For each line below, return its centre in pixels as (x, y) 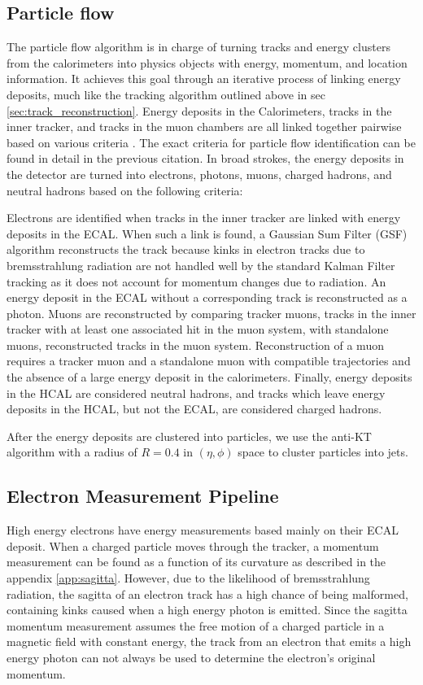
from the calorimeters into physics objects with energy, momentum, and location (207, 62)
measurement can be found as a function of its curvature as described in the (196, 562)
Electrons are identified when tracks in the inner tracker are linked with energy (204, 218)
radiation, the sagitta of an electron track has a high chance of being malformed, (207, 593)
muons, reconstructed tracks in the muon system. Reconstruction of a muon (195, 345)
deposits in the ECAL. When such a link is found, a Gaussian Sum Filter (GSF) (207, 233)
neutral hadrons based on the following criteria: (125, 190)
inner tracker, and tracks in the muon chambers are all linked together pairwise (204, 127)
